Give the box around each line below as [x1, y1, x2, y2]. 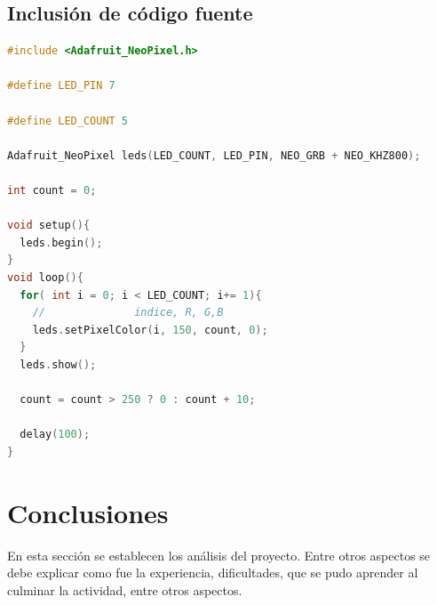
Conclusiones [7, 494, 169, 530]
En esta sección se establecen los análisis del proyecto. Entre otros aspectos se [7, 545, 431, 564]
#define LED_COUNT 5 [7, 114, 129, 127]
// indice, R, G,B [32, 306, 224, 319]
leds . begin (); [20, 236, 103, 249]
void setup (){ [7, 219, 91, 232]
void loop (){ [7, 270, 83, 284]
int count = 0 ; [7, 183, 97, 197]
